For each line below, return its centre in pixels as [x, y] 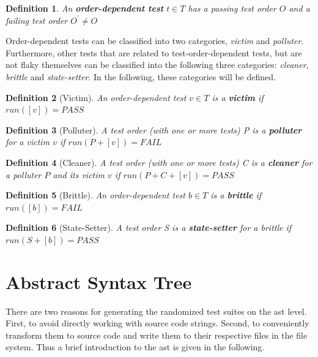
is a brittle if [236, 195]
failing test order [37, 20]
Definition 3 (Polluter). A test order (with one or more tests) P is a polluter [154, 130]
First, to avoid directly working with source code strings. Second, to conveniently [157, 323]
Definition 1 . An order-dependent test [85, 8]
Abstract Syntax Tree [99, 281]
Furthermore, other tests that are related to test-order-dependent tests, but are [154, 52]
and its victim [79, 174]
